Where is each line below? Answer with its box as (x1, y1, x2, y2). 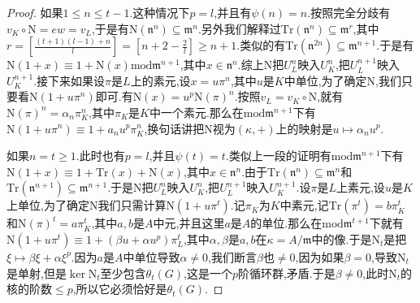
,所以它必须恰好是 (72, 280, 167, 297)
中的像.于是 (311, 230, 372, 247)
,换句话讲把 (144, 119, 205, 136)
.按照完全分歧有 (307, 4, 391, 20)
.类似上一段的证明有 (225, 147, 331, 164)
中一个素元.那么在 (149, 103, 244, 120)
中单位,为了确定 (284, 71, 367, 89)
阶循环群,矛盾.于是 (237, 264, 336, 281)
